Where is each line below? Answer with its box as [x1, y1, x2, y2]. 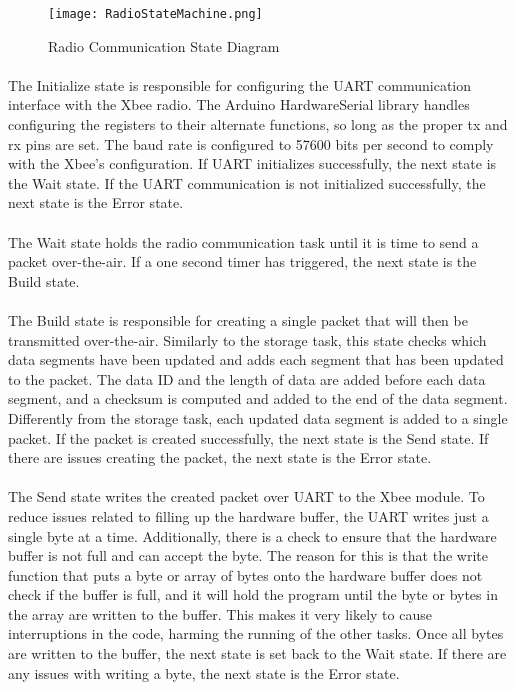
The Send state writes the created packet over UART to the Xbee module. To [8, 486, 485, 507]
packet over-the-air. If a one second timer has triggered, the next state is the [8, 251, 477, 272]
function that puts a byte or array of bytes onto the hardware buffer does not [8, 564, 483, 585]
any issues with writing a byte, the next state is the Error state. [8, 662, 400, 683]
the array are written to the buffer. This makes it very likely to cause [8, 603, 432, 624]
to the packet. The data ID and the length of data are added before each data [8, 368, 486, 389]
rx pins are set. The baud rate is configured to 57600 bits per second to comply [8, 133, 494, 154]
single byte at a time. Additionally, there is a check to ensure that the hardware [8, 525, 497, 546]
